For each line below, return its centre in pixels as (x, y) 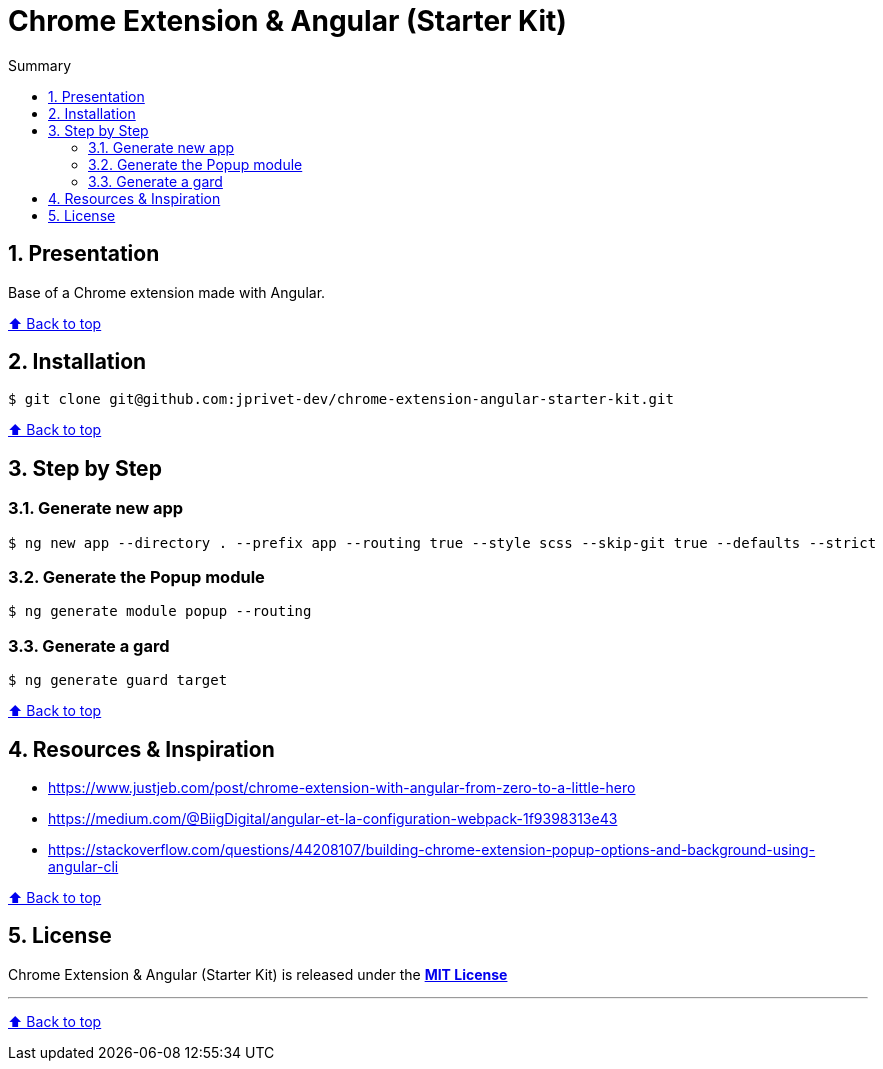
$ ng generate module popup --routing (160, 611)
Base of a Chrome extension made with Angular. (167, 292)
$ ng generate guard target (118, 680)
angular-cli (83, 866)
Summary (40, 65)
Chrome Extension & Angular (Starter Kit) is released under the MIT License (258, 974)
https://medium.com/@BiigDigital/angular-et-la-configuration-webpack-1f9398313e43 (333, 818)
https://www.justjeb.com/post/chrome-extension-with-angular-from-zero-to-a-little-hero (342, 787)
